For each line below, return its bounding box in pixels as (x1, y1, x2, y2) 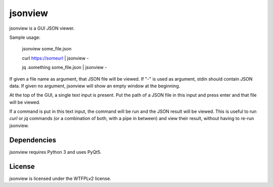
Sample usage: (9, 34, 40, 40)
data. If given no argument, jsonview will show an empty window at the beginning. (9, 83, 180, 89)
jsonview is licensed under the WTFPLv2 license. (9, 175, 111, 181)
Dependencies (9, 136, 57, 144)
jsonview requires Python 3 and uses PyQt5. (9, 149, 102, 155)
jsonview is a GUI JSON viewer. (9, 25, 75, 31)
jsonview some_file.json (22, 46, 72, 52)
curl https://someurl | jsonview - (22, 55, 89, 61)
